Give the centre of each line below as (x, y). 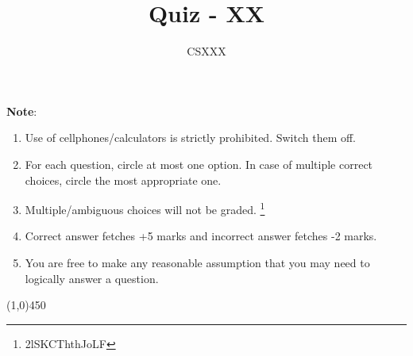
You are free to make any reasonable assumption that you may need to (197, 262)
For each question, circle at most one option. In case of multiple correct (199, 164)
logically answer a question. (92, 278)
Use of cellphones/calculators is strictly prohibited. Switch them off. (191, 138)
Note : (22, 111)
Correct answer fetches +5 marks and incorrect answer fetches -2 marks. (201, 236)
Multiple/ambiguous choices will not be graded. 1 (145, 208)
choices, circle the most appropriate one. (123, 180)
